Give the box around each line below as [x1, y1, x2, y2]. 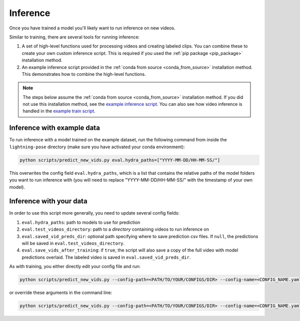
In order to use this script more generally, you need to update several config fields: [9, 210, 180, 216]
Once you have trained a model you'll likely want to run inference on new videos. [9, 25, 176, 31]
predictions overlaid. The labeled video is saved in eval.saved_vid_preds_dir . [21, 254, 191, 260]
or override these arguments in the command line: [9, 290, 112, 296]
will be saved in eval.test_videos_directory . [21, 240, 125, 246]
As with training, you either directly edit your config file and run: [9, 264, 141, 270]
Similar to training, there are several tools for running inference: [9, 34, 140, 40]
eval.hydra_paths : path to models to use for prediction [21, 219, 140, 225]
